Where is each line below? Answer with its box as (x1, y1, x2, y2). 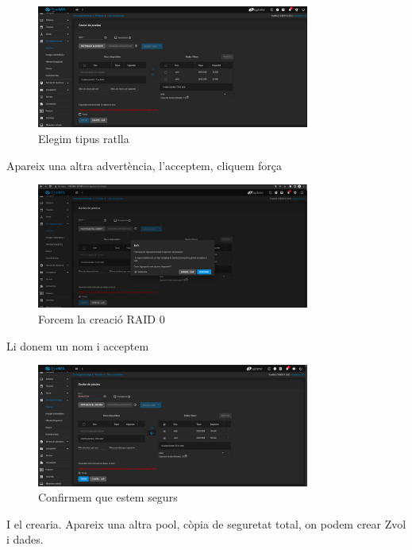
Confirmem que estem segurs (38, 489, 178, 505)
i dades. (6, 531, 44, 548)
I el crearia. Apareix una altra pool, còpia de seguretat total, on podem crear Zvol (6, 515, 406, 532)
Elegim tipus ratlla (38, 130, 129, 146)
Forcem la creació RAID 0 (38, 311, 165, 327)
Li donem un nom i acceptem (6, 337, 149, 354)
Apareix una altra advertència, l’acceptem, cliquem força (6, 157, 283, 173)
